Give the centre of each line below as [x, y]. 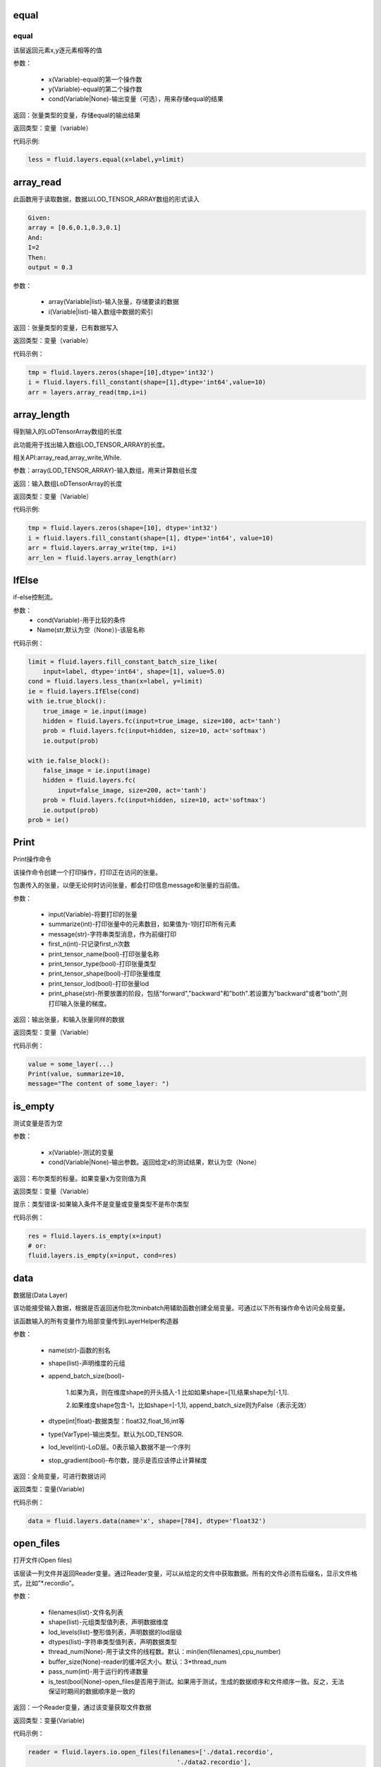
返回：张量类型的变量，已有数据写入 [66, 328]
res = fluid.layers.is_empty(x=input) [95, 1236]
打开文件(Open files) [43, 1560]
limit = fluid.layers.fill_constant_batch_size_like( [123, 662]
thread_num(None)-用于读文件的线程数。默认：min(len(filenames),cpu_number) [165, 1652]
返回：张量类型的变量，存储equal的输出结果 [77, 115]
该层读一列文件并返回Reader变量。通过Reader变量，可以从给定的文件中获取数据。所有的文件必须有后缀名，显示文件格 [185, 1573]
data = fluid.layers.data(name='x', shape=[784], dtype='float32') [147, 1521]
